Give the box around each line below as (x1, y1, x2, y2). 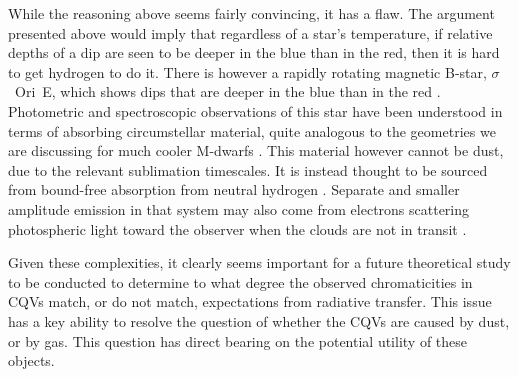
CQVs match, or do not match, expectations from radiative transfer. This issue (8, 291, 492, 312)
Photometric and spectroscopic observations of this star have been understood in (8, 100, 503, 121)
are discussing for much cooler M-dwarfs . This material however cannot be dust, (8, 140, 504, 161)
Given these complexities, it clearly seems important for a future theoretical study (8, 252, 511, 273)
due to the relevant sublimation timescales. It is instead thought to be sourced (8, 159, 488, 180)
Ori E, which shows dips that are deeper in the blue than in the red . (14, 81, 441, 102)
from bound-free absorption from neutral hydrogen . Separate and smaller (8, 179, 460, 200)
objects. (8, 350, 55, 371)
